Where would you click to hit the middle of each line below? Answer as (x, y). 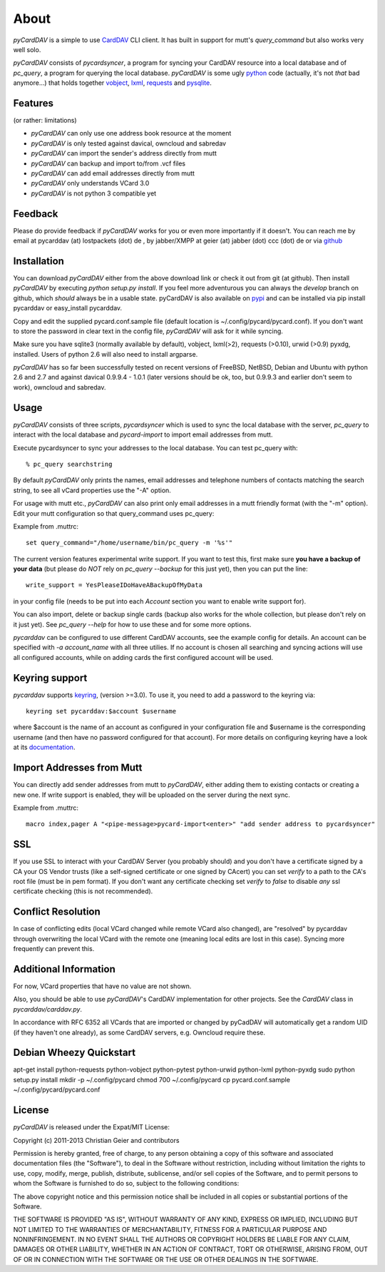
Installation (38, 261)
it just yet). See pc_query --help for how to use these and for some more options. (132, 624)
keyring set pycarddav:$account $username (101, 711)
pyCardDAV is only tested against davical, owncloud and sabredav (129, 143)
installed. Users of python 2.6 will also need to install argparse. (106, 354)
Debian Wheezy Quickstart (74, 1053)
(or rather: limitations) (45, 121)
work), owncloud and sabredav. (60, 387)
